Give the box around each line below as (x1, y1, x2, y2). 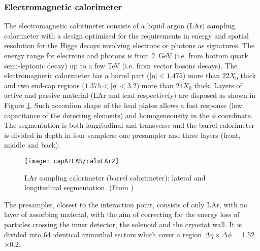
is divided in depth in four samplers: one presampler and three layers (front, (4, 129, 241, 140)
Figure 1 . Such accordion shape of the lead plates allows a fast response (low (4, 99, 242, 110)
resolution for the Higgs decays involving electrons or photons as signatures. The (4, 40, 255, 51)
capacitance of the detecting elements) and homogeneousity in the (4, 110, 209, 120)
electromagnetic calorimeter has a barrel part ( (4, 70, 150, 81)
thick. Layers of (194, 80, 242, 90)
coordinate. (218, 110, 253, 120)
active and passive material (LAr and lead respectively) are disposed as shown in (4, 90, 256, 100)
